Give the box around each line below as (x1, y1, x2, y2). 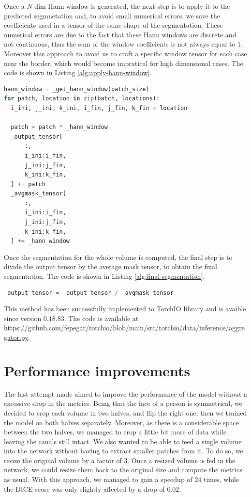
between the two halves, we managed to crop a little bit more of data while (4, 427, 227, 437)
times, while (203, 474, 239, 484)
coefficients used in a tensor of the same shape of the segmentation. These (4, 20, 223, 30)
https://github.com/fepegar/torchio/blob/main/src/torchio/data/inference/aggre (4, 322, 245, 333)
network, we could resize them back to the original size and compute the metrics (4, 465, 242, 475)
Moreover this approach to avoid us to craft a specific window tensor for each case (4, 48, 247, 58)
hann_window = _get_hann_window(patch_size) (4, 85, 149, 93)
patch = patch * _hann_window (11, 124, 108, 131)
